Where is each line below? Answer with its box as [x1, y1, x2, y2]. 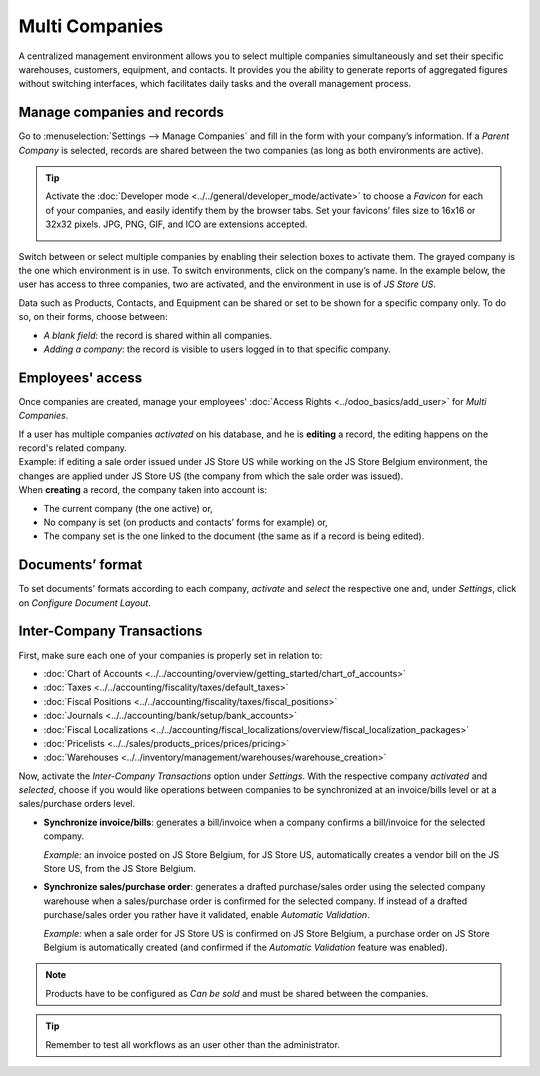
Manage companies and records [18, 104, 225, 121]
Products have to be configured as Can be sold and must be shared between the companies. [45, 987, 429, 999]
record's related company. [18, 442, 127, 454]
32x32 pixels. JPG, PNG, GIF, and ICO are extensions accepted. [45, 218, 308, 230]
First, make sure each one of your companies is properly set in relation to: [18, 649, 323, 661]
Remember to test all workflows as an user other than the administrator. [45, 1038, 340, 1050]
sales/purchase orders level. [18, 798, 135, 810]
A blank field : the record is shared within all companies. [43, 329, 273, 341]
